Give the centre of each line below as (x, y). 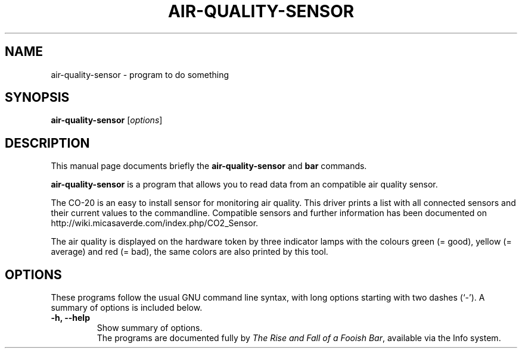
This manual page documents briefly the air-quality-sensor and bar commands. (209, 166)
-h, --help (70, 318)
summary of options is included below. (127, 308)
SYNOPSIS (37, 98)
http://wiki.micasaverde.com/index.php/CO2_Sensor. (155, 223)
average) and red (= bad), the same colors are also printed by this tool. (189, 252)
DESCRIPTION (47, 143)
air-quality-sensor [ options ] (107, 120)
